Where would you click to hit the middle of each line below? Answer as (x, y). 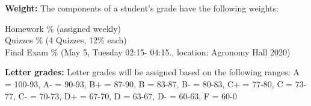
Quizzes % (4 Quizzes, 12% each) (66, 40)
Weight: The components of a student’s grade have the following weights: (142, 8)
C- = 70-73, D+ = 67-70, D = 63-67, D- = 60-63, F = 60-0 (128, 95)
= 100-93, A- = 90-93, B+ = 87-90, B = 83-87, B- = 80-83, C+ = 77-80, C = (149, 83)
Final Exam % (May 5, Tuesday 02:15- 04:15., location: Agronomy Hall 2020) (148, 51)
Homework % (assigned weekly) (63, 28)
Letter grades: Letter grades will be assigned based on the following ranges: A (152, 72)
